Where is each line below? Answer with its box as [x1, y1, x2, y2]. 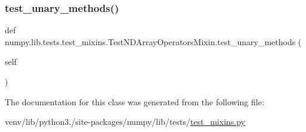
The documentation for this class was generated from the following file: [5, 95, 264, 108]
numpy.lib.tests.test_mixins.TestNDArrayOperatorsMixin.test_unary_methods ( [5, 35, 302, 48]
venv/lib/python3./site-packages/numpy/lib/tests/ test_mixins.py [5, 115, 246, 128]
